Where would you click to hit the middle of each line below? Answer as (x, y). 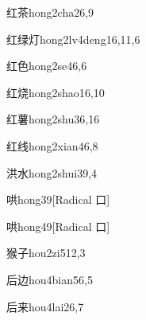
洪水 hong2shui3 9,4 (52, 172)
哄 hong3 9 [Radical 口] (58, 199)
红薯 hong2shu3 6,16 (53, 119)
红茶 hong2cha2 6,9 (50, 12)
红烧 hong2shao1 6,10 (56, 92)
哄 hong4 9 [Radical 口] (58, 226)
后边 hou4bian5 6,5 (50, 279)
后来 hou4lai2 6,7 (45, 306)
